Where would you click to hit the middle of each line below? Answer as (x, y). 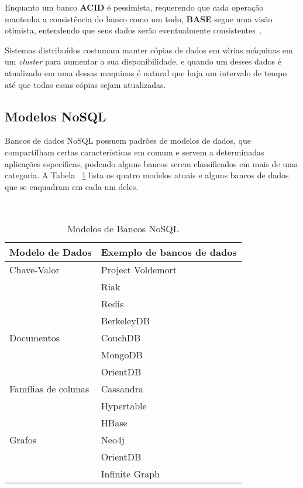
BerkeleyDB (125, 320)
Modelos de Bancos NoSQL (123, 228)
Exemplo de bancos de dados (169, 252)
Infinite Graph (130, 473)
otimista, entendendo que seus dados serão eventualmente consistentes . (133, 30)
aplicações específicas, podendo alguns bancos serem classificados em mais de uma (151, 163)
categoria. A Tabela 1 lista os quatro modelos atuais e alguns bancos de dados (147, 175)
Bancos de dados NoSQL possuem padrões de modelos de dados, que (128, 140)
